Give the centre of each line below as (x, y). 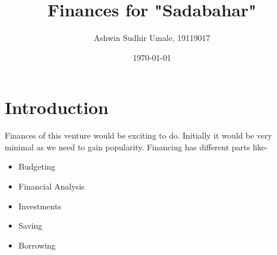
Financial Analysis (51, 186)
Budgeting (37, 166)
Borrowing (37, 245)
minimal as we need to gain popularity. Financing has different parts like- (136, 147)
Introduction (57, 107)
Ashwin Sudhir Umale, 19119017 (152, 38)
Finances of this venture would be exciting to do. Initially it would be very (138, 135)
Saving (30, 225)
